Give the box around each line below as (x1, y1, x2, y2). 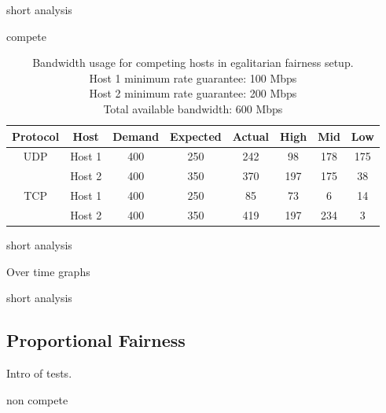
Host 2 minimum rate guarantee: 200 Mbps (89, 85, 297, 101)
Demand (112, 127, 160, 144)
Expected (170, 127, 222, 144)
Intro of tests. (6, 365, 72, 382)
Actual (232, 127, 270, 144)
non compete (6, 391, 68, 407)
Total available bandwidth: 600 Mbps (103, 100, 283, 116)
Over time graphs (6, 263, 90, 279)
